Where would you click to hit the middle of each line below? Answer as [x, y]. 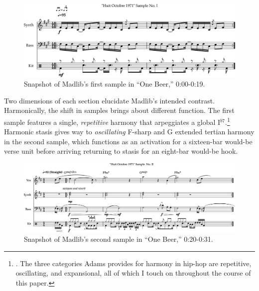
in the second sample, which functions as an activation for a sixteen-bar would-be [128, 141]
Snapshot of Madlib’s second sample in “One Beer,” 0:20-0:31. [119, 239]
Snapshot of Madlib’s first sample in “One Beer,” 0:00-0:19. [115, 84]
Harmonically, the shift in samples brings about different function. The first [119, 110]
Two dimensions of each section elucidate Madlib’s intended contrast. [110, 100]
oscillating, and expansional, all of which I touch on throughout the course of [133, 273]
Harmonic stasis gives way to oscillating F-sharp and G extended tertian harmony [129, 132]
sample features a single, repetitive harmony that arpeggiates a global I [112, 122]
